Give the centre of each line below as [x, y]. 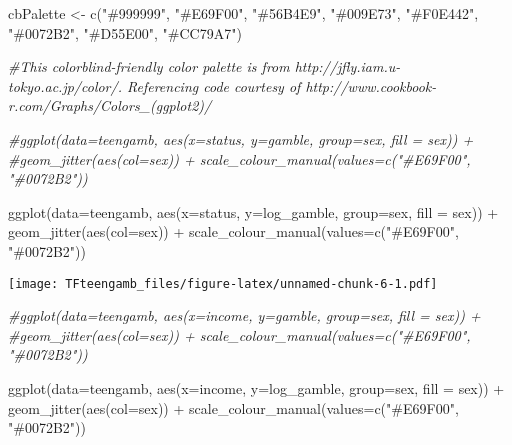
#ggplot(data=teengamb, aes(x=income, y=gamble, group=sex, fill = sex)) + [244, 315]
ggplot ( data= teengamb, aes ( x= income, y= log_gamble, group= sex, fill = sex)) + [256, 387]
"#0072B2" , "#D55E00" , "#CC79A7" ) [125, 32]
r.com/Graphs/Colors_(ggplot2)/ [110, 105]
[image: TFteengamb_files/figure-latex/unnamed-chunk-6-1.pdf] [223, 283]
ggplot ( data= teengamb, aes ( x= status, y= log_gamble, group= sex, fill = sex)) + [253, 211]
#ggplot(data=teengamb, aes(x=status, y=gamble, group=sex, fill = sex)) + [241, 138]
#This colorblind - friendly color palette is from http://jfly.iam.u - [204, 66]
